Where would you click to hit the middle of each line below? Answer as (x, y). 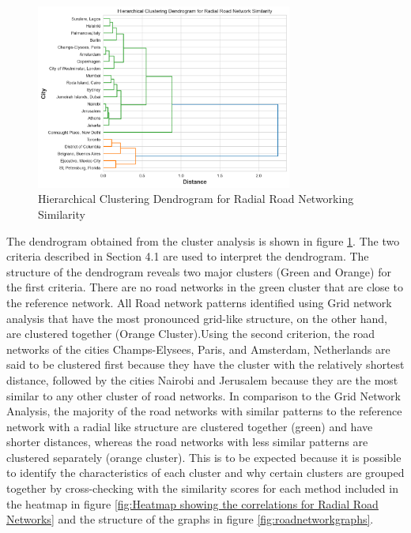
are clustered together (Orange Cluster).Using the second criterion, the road (191, 334)
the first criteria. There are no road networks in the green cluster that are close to (205, 287)
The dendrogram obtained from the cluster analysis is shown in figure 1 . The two (203, 240)
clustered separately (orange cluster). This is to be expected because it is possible (204, 457)
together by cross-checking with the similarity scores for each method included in (202, 488)
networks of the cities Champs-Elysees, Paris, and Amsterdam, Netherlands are (198, 349)
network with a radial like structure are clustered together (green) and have (190, 426)
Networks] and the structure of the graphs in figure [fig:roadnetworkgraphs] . (190, 519)
